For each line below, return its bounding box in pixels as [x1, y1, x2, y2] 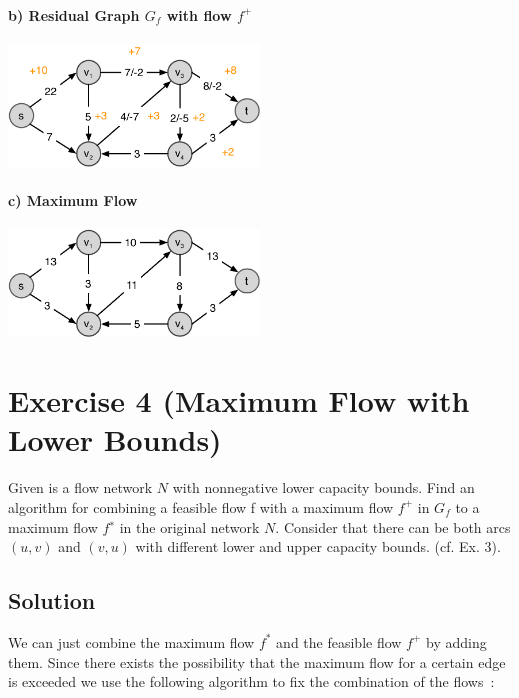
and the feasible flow [276, 631, 402, 652]
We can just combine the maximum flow [8, 631, 255, 652]
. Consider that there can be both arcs [275, 516, 511, 537]
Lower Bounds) [8, 419, 222, 460]
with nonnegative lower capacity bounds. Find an [172, 477, 475, 498]
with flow [166, 4, 232, 25]
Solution [8, 585, 96, 616]
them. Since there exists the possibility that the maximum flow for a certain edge [8, 651, 506, 672]
